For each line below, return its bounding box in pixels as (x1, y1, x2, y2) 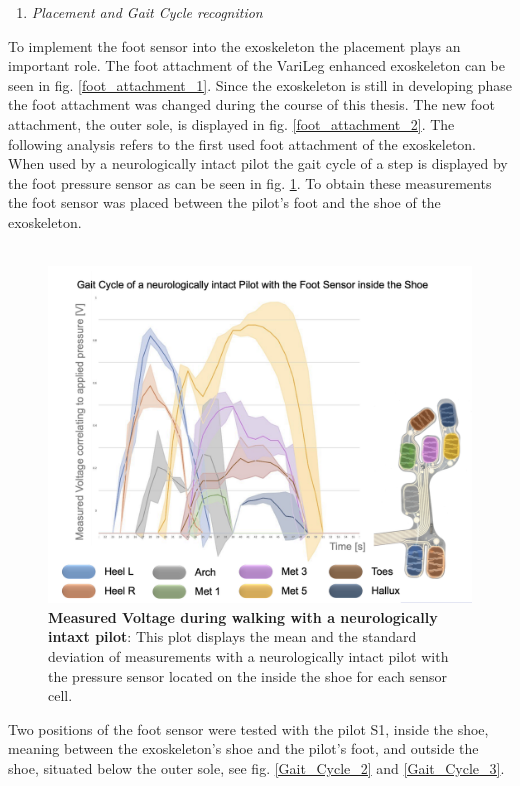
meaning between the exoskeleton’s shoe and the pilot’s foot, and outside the (8, 738, 479, 759)
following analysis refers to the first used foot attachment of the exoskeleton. (8, 133, 477, 154)
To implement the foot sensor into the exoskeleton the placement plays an (8, 35, 461, 56)
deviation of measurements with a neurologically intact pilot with (48, 645, 449, 666)
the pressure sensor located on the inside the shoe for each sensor (48, 665, 447, 686)
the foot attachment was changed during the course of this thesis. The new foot (8, 94, 495, 115)
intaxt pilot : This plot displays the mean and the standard (48, 626, 417, 647)
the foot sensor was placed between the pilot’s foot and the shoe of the (8, 192, 441, 213)
